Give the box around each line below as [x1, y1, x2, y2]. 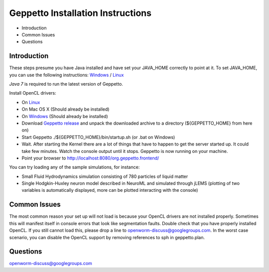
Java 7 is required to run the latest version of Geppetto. [9, 81, 123, 87]
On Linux [21, 99, 40, 105]
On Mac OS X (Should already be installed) [21, 106, 110, 112]
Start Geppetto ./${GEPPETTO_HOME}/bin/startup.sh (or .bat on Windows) [21, 134, 175, 140]
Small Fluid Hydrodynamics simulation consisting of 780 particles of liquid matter [21, 173, 188, 179]
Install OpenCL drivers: [9, 90, 57, 96]
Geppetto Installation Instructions [9, 7, 152, 18]
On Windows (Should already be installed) [21, 113, 108, 119]
